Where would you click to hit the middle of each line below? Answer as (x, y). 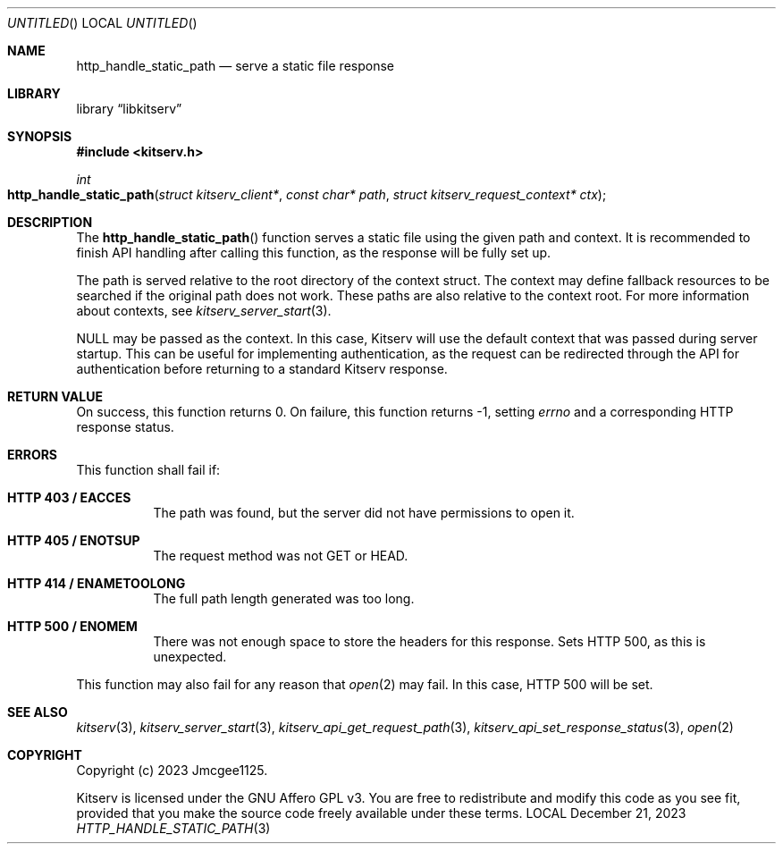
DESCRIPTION (50, 222)
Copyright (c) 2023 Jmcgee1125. (172, 770)
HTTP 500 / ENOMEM (72, 626)
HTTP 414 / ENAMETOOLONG (97, 583)
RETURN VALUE (55, 396)
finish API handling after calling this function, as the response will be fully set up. (314, 253)
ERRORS (33, 455)
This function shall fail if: (148, 470)
